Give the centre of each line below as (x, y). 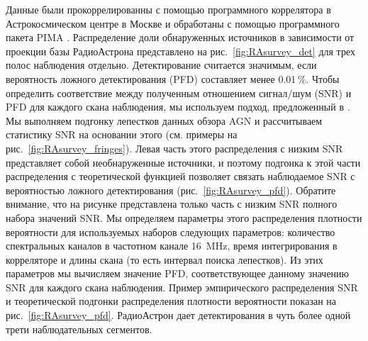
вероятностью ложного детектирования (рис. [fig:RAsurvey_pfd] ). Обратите (171, 190)
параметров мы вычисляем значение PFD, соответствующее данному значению (178, 273)
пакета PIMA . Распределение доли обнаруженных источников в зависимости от (180, 37)
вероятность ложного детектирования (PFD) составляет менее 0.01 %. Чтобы (173, 78)
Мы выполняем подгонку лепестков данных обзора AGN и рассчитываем (164, 120)
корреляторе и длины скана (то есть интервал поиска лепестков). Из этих (165, 259)
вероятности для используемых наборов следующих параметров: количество (171, 231)
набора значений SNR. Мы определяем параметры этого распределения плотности (184, 217)
